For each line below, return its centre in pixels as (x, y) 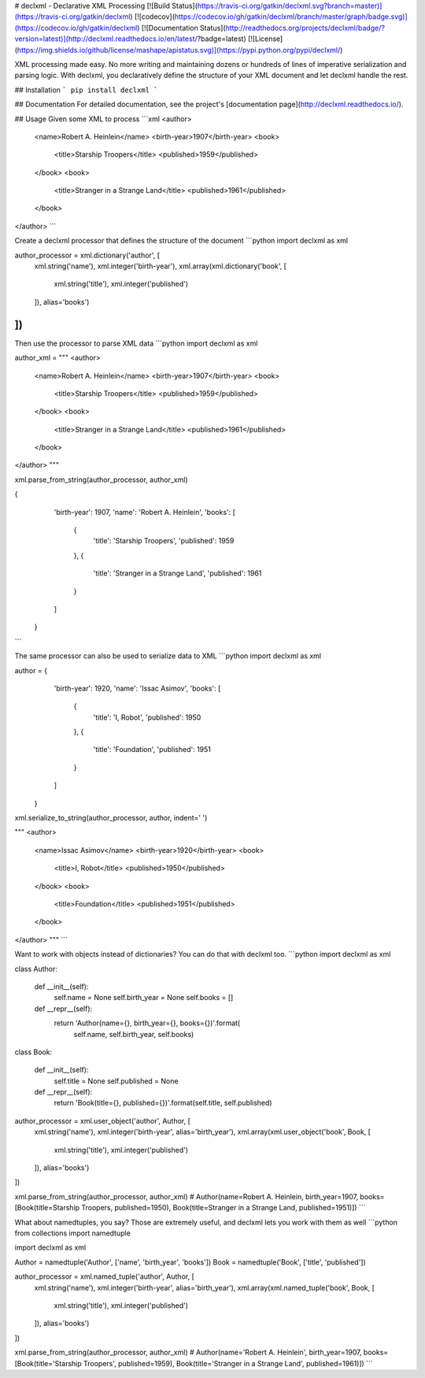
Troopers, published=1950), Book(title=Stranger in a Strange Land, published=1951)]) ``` (224, 1208)
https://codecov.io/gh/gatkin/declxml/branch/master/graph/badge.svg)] (291, 17)
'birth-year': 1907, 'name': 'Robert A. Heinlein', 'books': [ (145, 512)
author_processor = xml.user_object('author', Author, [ (102, 1121)
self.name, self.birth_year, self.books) (134, 1034)
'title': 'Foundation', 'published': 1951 (152, 750)
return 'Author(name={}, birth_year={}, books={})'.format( (147, 1023)
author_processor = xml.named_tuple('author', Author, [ (104, 1276)
